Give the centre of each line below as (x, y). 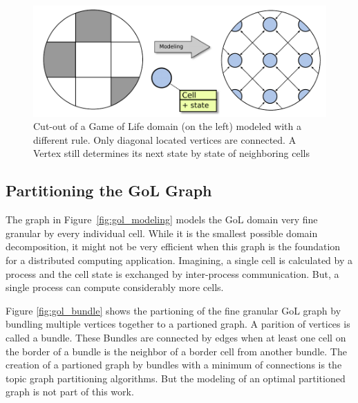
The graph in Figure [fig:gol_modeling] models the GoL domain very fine (162, 219)
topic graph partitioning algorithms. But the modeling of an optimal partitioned (176, 378)
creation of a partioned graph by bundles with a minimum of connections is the (174, 365)
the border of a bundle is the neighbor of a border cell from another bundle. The (176, 351)
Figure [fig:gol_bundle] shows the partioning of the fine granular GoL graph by (173, 310)
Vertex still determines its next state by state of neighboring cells (171, 153)
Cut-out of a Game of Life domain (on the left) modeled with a (168, 126)
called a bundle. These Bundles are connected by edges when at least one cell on (176, 338)
